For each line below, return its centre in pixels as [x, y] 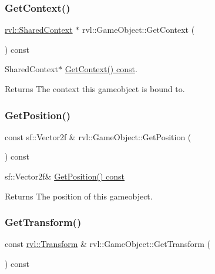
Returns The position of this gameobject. [79, 196]
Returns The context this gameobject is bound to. [95, 89]
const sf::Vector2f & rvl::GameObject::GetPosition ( [98, 136]
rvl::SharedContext [39, 30]
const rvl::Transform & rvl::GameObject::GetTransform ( [107, 244]
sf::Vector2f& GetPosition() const [65, 176]
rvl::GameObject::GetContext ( [138, 30]
